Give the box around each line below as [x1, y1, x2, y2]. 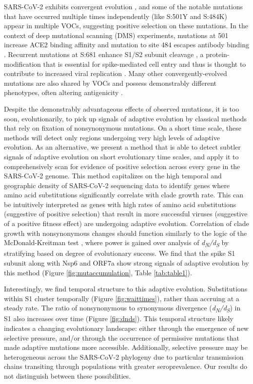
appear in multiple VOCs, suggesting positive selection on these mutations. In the [4, 20, 249, 31]
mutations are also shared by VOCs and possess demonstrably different [4, 77, 216, 88]
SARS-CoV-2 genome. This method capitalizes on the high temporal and [4, 171, 222, 181]
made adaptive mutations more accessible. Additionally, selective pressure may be [4, 342, 248, 352]
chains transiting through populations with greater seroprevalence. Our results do [4, 361, 247, 371]
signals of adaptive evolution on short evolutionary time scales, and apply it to [4, 151, 239, 161]
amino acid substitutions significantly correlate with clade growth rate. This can [4, 190, 243, 200]
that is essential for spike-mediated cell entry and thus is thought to [43, 58, 246, 69]
